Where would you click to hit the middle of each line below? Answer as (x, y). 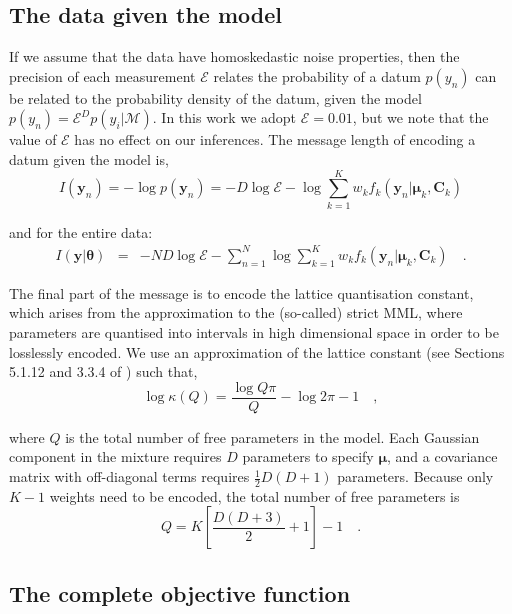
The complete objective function (180, 592)
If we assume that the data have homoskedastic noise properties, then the (234, 56)
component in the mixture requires (115, 456)
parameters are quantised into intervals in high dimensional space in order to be (254, 332)
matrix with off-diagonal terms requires (129, 476)
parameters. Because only (415, 476)
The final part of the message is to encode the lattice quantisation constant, (241, 292)
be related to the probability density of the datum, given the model (215, 97)
